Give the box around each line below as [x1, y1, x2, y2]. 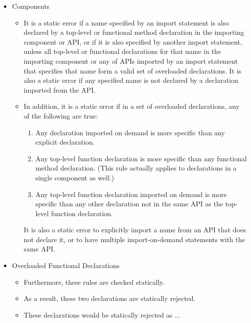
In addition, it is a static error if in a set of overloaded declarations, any [23, 101, 240, 111]
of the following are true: [23, 110, 98, 121]
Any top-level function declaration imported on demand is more [35, 189, 227, 199]
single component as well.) [35, 172, 114, 182]
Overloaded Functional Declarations [12, 260, 120, 271]
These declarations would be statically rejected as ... [23, 309, 181, 320]
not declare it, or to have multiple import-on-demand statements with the [23, 234, 245, 244]
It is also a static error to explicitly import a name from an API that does [23, 224, 246, 235]
